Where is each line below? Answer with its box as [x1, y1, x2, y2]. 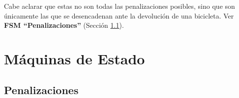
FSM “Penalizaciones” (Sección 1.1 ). [4, 20, 124, 30]
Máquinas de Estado [4, 48, 145, 68]
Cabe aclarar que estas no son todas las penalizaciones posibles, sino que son [4, 1, 235, 11]
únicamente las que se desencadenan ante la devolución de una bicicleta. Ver [4, 10, 234, 20]
